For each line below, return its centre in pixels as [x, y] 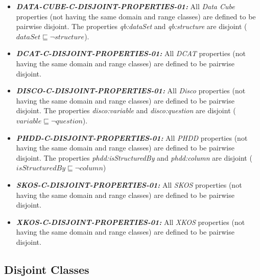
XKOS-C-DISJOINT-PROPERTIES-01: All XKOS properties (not [131, 222]
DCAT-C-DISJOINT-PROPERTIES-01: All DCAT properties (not [131, 53]
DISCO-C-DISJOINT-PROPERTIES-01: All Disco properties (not [131, 91]
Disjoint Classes [47, 269]
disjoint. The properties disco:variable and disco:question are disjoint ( [126, 110]
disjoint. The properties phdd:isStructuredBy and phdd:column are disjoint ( [134, 157]
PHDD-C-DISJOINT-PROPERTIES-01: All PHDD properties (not [132, 137]
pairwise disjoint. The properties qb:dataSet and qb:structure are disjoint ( [132, 26]
